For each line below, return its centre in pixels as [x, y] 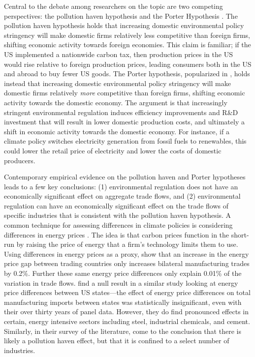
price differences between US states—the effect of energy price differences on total [127, 292]
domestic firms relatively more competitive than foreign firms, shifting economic [125, 93]
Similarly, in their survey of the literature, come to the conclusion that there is [123, 331]
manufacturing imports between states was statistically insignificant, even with [123, 302]
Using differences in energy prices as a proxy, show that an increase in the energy [127, 253]
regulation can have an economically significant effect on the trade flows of [116, 205]
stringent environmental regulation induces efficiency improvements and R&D [121, 112]
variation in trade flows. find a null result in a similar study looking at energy [121, 283]
